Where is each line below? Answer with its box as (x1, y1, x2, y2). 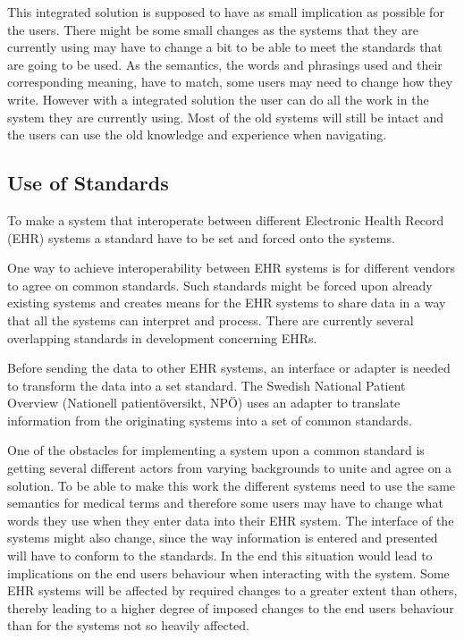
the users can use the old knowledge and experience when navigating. (7, 125, 387, 144)
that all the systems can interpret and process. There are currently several (7, 310, 414, 329)
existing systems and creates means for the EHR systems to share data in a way (7, 293, 446, 312)
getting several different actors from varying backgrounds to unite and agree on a (7, 459, 452, 477)
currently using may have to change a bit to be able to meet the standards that (7, 38, 443, 56)
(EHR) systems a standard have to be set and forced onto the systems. (7, 228, 395, 247)
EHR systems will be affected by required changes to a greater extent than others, (7, 581, 458, 600)
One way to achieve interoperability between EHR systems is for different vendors (7, 258, 456, 277)
